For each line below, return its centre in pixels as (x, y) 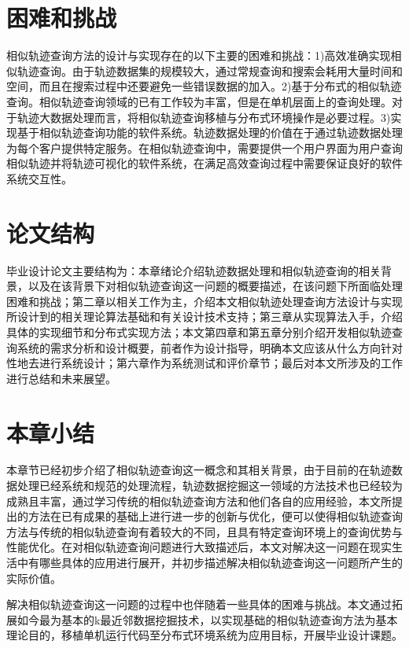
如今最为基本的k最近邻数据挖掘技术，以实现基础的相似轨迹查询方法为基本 (207, 619)
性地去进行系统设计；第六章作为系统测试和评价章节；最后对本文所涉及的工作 (204, 363)
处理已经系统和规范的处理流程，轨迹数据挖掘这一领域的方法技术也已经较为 (210, 486)
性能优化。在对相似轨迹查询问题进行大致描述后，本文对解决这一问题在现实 (199, 547)
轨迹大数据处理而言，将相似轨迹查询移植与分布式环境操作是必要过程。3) (204, 117)
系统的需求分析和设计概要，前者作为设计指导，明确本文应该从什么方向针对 (210, 347)
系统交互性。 (39, 178)
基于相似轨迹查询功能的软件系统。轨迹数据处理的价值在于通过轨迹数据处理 (210, 133)
